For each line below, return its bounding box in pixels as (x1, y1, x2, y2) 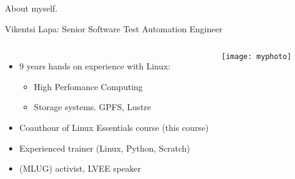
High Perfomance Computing (34, 80, 143, 93)
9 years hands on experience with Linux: (19, 60, 170, 72)
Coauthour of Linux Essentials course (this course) (19, 121, 209, 133)
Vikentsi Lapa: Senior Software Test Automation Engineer (5, 22, 223, 35)
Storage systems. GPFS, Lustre (34, 100, 151, 113)
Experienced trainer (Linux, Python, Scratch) (19, 141, 191, 154)
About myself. (5, 2, 58, 14)
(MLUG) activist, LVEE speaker (19, 162, 141, 175)
